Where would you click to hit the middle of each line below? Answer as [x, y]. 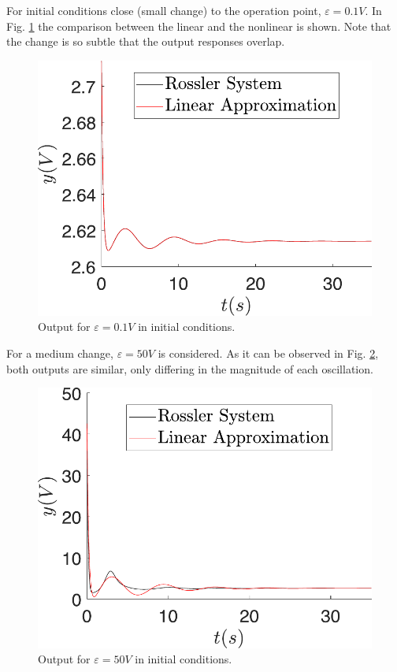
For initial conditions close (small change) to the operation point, [164, 10]
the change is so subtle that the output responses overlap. [146, 41]
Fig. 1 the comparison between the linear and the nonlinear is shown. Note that [199, 26]
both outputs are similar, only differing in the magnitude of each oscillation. [190, 368]
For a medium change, [60, 353]
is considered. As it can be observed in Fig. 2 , [268, 353]
